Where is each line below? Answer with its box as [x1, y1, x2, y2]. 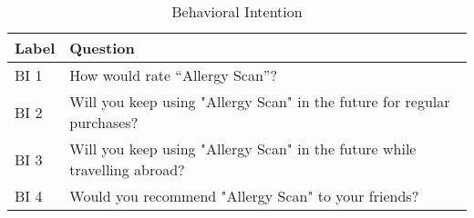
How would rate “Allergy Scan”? [69, 64, 277, 85]
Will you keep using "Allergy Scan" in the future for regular [69, 91, 450, 112]
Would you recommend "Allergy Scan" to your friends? [69, 185, 419, 206]
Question [69, 37, 135, 58]
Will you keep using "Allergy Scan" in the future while [69, 138, 417, 159]
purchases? [69, 112, 139, 133]
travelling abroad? [69, 159, 185, 180]
